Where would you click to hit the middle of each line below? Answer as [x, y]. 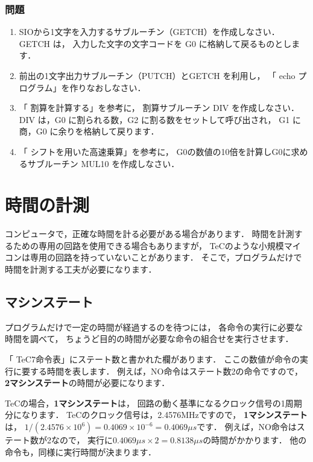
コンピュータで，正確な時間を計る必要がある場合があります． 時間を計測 [150, 234]
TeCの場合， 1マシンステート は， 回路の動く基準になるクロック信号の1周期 [153, 403]
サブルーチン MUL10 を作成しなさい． [103, 163]
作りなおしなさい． [108, 87]
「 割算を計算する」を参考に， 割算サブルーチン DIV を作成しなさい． [159, 108]
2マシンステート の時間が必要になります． [87, 383]
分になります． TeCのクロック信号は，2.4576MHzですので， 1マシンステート [156, 415]
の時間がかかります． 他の [255, 440]
